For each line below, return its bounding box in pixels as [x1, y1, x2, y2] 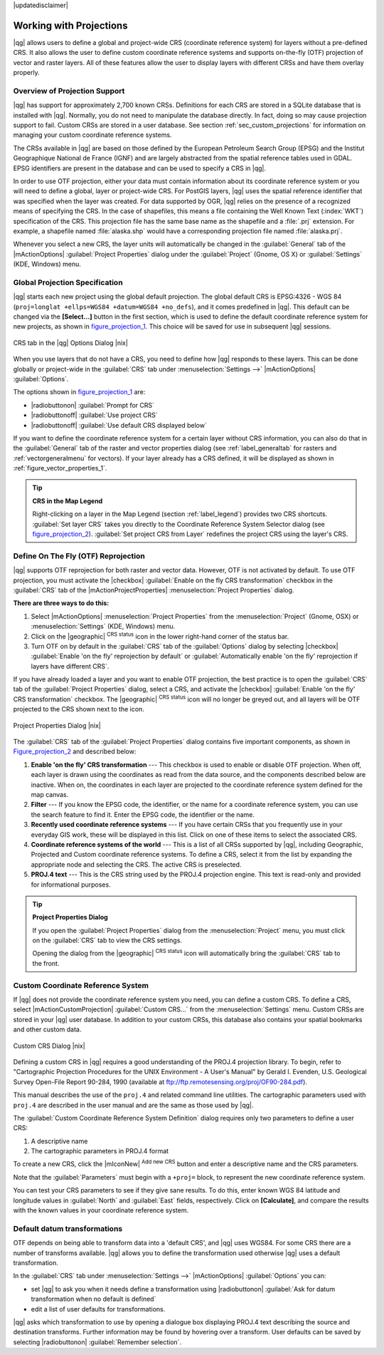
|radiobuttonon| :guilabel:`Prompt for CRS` [31, 401, 154, 409]
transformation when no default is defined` [31, 1294, 156, 1304]
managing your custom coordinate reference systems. [13, 130, 172, 139]
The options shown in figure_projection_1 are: [13, 388, 146, 396]
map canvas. [31, 790, 69, 798]
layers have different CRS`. [31, 661, 110, 670]
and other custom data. [13, 1025, 82, 1034]
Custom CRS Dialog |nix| [13, 1041, 85, 1050]
